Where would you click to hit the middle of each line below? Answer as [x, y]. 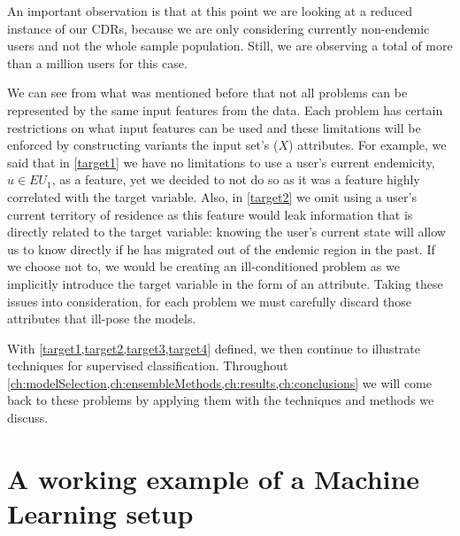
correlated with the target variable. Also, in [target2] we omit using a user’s [212, 196]
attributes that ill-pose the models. [102, 318]
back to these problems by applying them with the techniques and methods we [221, 400]
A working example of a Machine [214, 478]
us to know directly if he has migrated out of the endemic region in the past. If [221, 249]
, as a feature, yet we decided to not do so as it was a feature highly [236, 179]
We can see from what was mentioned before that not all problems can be [207, 93]
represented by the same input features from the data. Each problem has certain [225, 109]
